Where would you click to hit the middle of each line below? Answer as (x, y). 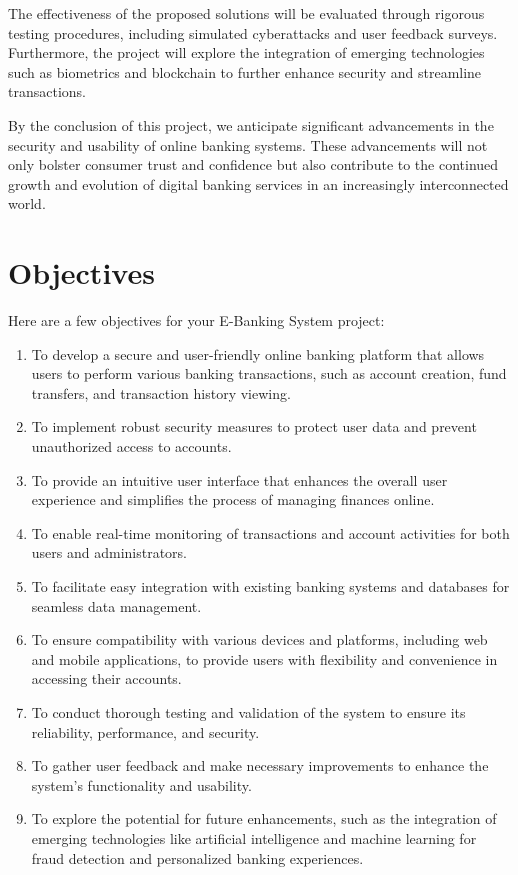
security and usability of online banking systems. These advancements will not (248, 144)
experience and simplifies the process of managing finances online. (233, 499)
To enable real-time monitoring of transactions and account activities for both (270, 532)
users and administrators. (109, 552)
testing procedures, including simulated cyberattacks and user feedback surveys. (253, 32)
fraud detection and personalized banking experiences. (197, 857)
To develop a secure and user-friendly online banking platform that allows (258, 353)
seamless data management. (116, 605)
